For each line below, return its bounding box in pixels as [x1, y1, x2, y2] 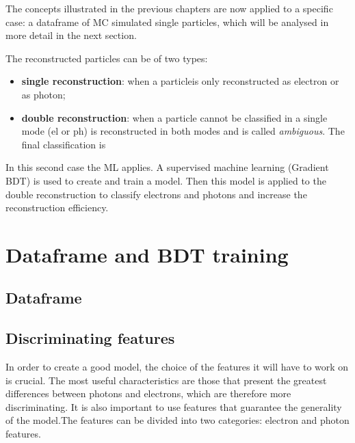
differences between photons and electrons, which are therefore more [5, 386, 291, 401]
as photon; [21, 87, 66, 101]
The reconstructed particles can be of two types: [5, 51, 208, 65]
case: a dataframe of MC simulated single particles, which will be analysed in [5, 14, 329, 29]
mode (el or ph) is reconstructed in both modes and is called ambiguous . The [21, 124, 345, 138]
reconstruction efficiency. [5, 200, 109, 215]
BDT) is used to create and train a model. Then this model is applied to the [5, 173, 326, 187]
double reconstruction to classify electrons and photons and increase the [5, 187, 307, 201]
